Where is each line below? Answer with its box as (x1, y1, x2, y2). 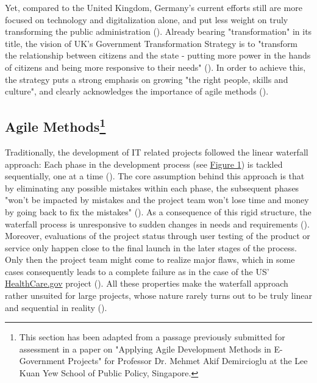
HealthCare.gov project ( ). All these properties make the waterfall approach (5, 277, 288, 290)
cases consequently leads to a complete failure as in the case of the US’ (5, 265, 269, 277)
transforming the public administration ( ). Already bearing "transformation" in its (5, 25, 312, 38)
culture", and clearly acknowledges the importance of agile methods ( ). (5, 85, 269, 98)
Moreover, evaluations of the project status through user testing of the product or (5, 229, 310, 242)
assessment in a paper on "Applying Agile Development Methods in (19, 342, 271, 355)
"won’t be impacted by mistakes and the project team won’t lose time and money (5, 193, 309, 206)
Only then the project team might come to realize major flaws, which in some (5, 253, 295, 266)
